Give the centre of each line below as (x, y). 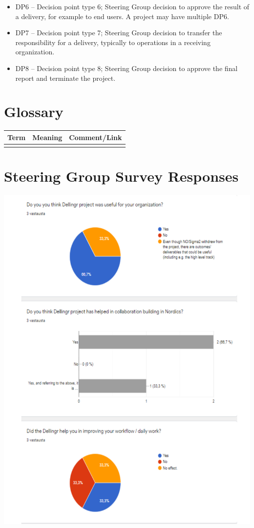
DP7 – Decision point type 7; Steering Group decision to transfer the (119, 33)
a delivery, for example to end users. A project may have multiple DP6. (122, 16)
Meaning (47, 137)
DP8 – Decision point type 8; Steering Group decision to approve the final (127, 68)
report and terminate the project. (65, 78)
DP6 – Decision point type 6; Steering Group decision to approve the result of (132, 6)
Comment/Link (95, 137)
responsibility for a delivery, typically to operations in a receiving (113, 42)
